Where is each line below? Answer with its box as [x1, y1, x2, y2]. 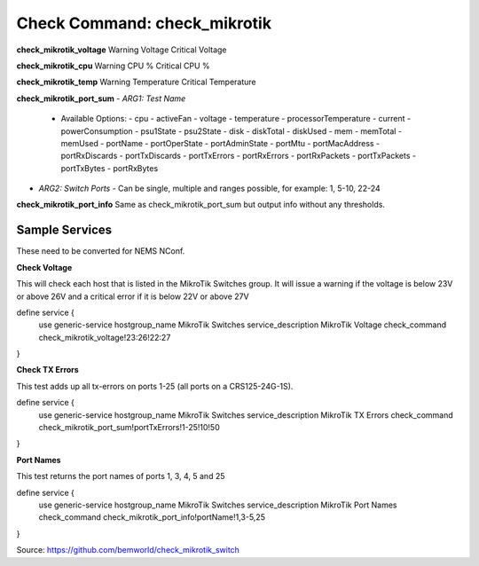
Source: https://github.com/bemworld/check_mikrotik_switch [16, 545, 239, 555]
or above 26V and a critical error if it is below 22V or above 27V [16, 291, 249, 302]
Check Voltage [16, 262, 73, 272]
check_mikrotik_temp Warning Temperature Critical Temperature [16, 76, 256, 88]
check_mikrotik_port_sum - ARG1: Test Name [16, 93, 186, 104]
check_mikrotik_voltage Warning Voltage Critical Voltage [16, 44, 227, 55]
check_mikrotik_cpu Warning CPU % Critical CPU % [16, 60, 210, 71]
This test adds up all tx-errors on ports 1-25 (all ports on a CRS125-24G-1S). [16, 381, 294, 391]
